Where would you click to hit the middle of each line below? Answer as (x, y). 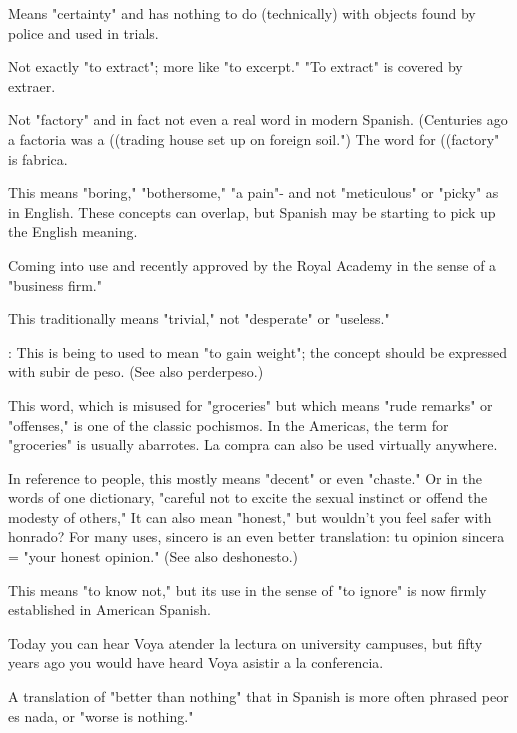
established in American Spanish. (109, 609)
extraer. (32, 85)
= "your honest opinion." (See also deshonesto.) (153, 556)
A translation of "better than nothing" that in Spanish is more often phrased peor (258, 696)
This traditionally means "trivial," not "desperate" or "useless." (199, 318)
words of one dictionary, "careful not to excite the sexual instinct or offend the (248, 497)
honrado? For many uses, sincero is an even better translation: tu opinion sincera (256, 536)
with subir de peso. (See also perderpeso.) (136, 371)
